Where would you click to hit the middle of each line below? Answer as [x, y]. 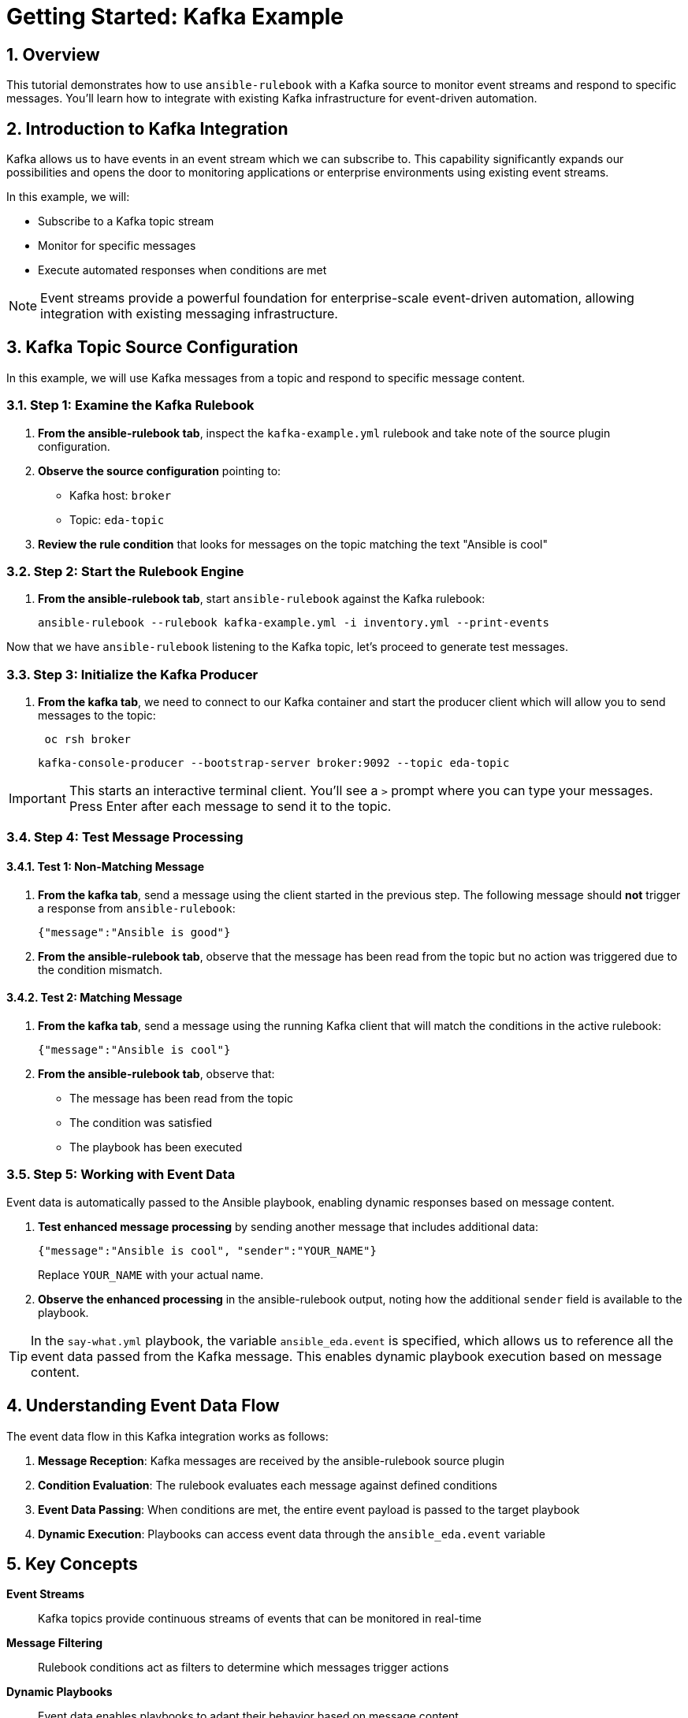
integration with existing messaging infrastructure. [189, 314]
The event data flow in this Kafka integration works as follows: [167, 1436]
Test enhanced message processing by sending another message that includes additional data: [288, 1226]
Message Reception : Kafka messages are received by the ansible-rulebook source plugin [271, 1460]
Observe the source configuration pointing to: [160, 470]
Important [37, 799]
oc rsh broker [88, 740]
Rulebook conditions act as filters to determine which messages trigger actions [244, 1668]
